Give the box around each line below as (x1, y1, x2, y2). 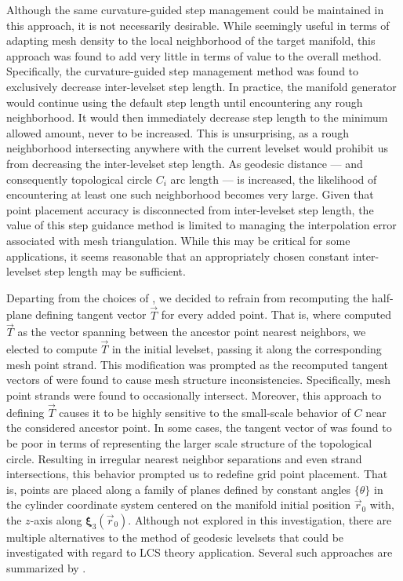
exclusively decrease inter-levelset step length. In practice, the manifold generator (6, 78, 397, 94)
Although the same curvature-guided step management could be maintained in (6, 2, 384, 17)
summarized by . (6, 560, 86, 576)
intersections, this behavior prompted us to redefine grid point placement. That (6, 466, 388, 482)
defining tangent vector (35, 306, 147, 323)
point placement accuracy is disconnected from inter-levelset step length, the (6, 201, 374, 217)
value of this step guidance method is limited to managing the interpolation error (6, 217, 397, 233)
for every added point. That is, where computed (161, 306, 392, 323)
